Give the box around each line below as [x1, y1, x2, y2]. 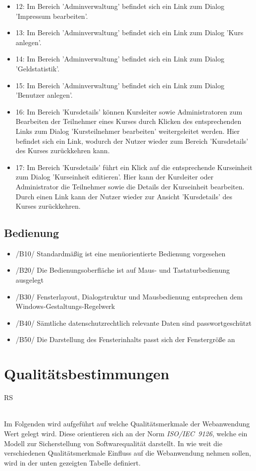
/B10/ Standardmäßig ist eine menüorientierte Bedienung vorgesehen [15, 248, 226, 258]
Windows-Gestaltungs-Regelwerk [15, 301, 115, 311]
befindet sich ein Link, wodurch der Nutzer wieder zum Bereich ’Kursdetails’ [15, 135, 249, 146]
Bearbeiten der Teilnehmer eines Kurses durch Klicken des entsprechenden [15, 116, 242, 126]
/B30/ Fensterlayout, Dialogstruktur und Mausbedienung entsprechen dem [15, 291, 243, 301]
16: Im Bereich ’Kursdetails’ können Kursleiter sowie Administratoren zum [15, 106, 243, 117]
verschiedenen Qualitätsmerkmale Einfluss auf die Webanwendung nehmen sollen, [4, 448, 251, 458]
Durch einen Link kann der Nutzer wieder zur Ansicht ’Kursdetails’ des [15, 191, 233, 201]
